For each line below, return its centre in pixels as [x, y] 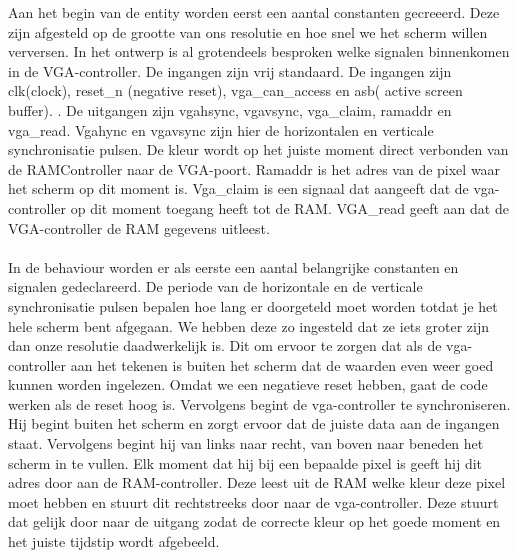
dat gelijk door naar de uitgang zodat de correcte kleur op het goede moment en [254, 521]
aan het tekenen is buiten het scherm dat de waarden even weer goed [282, 364]
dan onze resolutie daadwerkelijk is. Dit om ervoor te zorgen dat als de [225, 345]
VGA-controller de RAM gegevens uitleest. [139, 227]
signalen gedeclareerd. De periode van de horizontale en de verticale [215, 286]
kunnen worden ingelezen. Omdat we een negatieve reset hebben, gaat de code [248, 384]
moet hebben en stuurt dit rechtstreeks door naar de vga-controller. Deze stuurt [253, 501]
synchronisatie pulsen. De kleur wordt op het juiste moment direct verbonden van [258, 149]
